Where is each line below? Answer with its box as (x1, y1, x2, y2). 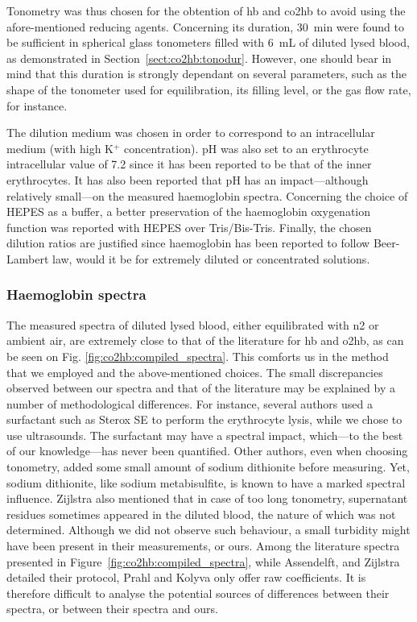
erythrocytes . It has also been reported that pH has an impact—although (6, 171, 369, 188)
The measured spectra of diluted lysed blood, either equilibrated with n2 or (6, 316, 379, 333)
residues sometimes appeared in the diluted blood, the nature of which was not (6, 505, 396, 522)
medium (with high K (6, 139, 114, 156)
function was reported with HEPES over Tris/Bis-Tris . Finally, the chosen (6, 218, 372, 235)
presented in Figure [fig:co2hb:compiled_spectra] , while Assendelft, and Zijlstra (6, 553, 400, 570)
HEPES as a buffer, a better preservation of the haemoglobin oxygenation (6, 203, 371, 220)
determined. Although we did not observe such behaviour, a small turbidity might (6, 521, 411, 538)
